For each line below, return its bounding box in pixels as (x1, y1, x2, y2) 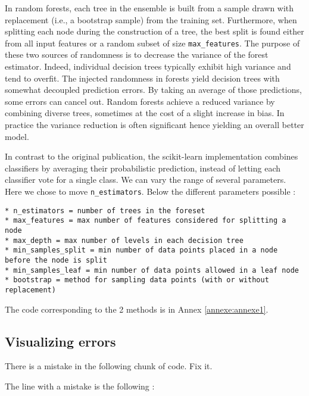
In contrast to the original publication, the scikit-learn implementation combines (5, 150, 298, 163)
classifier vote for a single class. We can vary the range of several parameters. (5, 173, 286, 186)
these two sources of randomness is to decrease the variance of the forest (5, 48, 269, 61)
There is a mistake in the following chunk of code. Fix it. (5, 360, 213, 372)
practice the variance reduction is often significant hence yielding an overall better (5, 119, 304, 130)
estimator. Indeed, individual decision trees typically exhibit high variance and (5, 60, 291, 73)
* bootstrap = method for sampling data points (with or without (5, 276, 269, 285)
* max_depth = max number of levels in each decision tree (5, 236, 244, 245)
